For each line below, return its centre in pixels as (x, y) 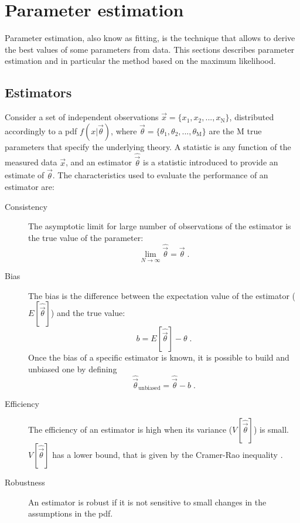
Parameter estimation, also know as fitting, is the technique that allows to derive (150, 38)
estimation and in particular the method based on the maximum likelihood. (140, 61)
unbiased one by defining (73, 369)
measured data (31, 162)
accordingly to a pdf (41, 130)
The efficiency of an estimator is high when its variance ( (130, 429)
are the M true (235, 130)
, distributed (252, 117)
